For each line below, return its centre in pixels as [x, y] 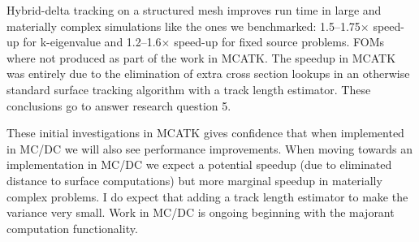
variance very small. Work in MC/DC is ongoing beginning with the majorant [201, 212]
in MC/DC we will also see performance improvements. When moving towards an [209, 148]
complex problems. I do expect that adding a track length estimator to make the [207, 196]
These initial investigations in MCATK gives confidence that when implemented [205, 133]
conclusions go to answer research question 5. [119, 105]
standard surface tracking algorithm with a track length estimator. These [189, 89]
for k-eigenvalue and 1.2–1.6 [92, 42]
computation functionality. [72, 228]
